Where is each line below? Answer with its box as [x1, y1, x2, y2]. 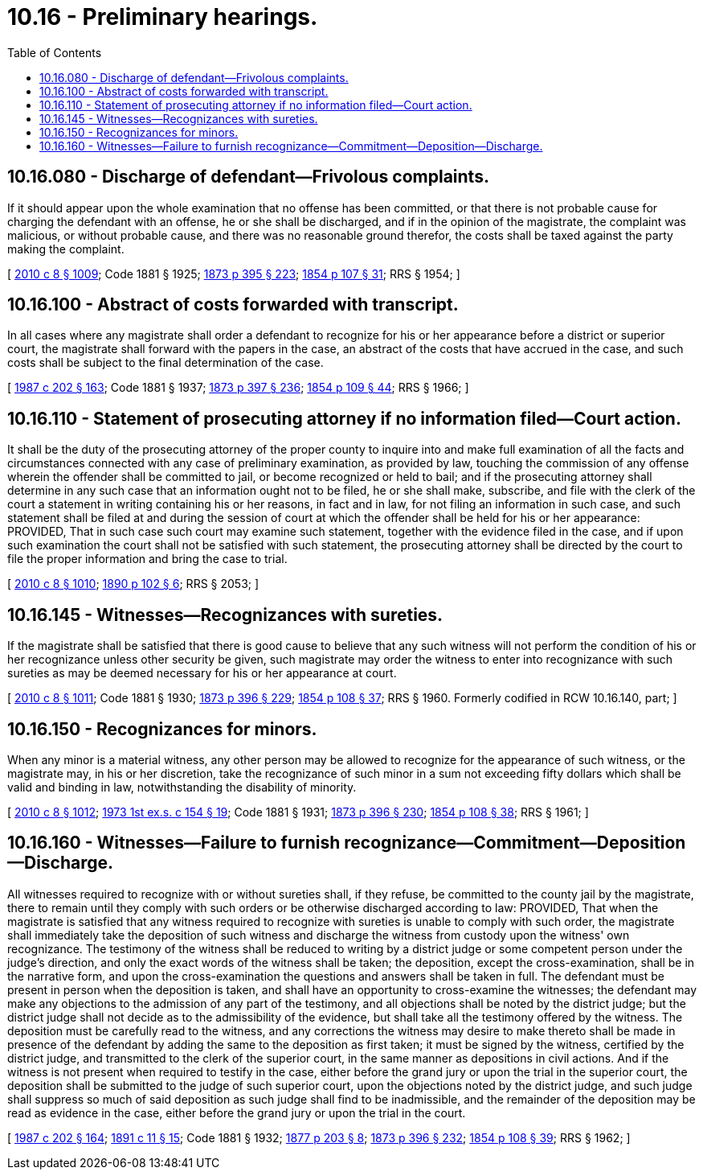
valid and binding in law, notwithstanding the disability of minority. [7, 779, 357, 794]
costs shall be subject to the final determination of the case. [7, 356, 324, 370]
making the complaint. [7, 241, 125, 256]
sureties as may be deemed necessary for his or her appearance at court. [7, 666, 397, 681]
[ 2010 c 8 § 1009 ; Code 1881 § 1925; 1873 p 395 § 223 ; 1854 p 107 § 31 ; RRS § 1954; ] [7, 266, 460, 281]
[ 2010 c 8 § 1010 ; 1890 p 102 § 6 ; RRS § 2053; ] [7, 577, 260, 591]
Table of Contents [7, 45, 102, 60]
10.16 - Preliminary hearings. [7, 3, 318, 31]
